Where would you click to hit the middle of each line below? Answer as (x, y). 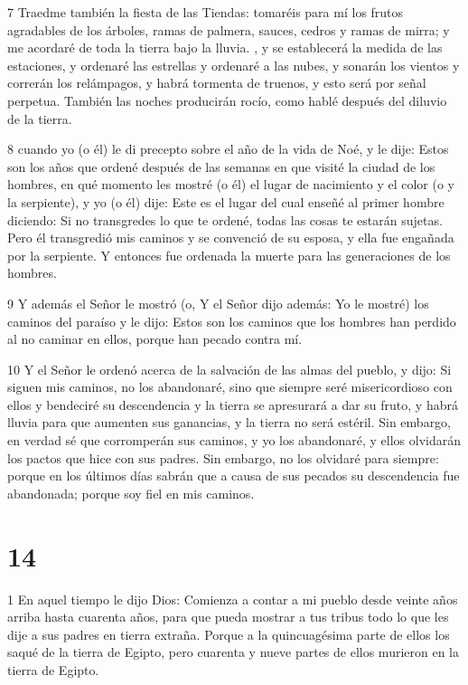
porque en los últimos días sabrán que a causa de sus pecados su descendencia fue (234, 476)
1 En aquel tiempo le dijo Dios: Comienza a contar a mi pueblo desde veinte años (233, 599)
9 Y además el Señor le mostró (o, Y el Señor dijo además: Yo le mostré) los (218, 303)
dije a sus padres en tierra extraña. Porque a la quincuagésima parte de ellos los (229, 634)
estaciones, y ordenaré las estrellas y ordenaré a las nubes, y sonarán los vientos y (234, 65)
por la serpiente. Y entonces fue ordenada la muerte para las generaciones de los (229, 255)
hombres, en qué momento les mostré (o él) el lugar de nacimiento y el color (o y (231, 184)
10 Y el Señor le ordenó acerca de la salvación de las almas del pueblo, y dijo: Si (229, 369)
